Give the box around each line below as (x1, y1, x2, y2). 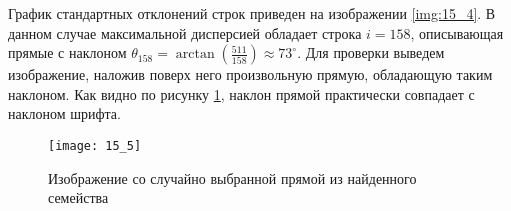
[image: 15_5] (48, 138, 142, 153)
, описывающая (410, 22, 504, 43)
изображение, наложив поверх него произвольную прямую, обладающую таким (8, 64, 493, 85)
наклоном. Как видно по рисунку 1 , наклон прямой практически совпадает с (8, 83, 475, 104)
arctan (175, 47, 215, 62)
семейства (48, 187, 109, 208)
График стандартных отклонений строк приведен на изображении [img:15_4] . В (8, 3, 496, 23)
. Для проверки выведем (297, 42, 445, 63)
